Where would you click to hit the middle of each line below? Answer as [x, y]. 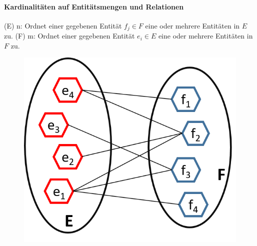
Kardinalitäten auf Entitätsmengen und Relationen [94, 6]
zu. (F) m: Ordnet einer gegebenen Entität [69, 36]
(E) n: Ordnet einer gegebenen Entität [63, 25]
